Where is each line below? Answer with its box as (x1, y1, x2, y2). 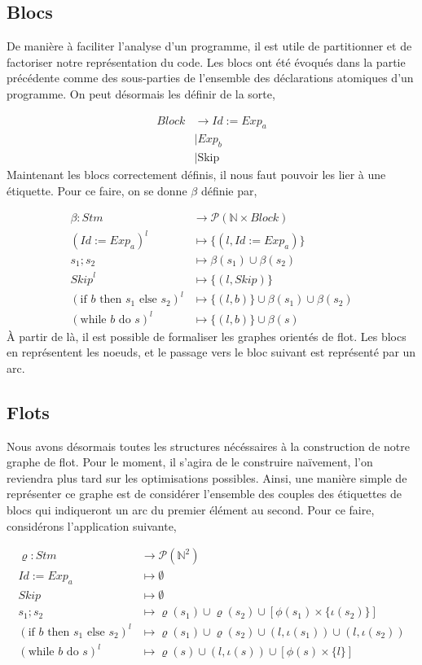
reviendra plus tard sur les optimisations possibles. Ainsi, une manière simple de (7, 469, 407, 486)
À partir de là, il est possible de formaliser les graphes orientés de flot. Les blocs (7, 327, 407, 344)
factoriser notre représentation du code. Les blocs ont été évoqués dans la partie (7, 53, 406, 70)
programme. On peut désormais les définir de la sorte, (7, 85, 275, 102)
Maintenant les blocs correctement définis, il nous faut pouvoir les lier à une (7, 166, 386, 183)
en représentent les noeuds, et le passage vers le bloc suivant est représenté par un (7, 343, 416, 361)
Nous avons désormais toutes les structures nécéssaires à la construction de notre (7, 437, 410, 454)
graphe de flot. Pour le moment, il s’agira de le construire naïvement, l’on (7, 453, 373, 470)
